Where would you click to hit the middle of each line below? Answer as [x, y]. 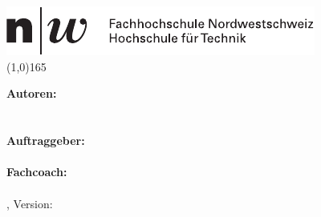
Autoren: [32, 93]
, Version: [30, 203]
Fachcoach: [37, 172]
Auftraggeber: [46, 141]
